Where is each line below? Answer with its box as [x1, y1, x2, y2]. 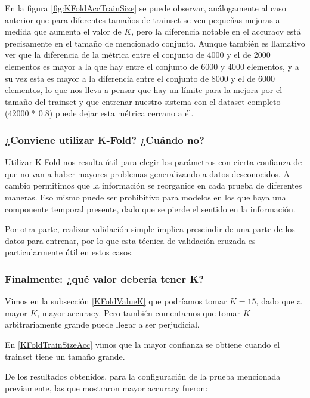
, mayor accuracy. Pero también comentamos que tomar [37, 306, 240, 319]
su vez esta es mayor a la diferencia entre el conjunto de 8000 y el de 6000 [5, 72, 275, 84]
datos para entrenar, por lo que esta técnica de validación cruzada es [5, 234, 256, 246]
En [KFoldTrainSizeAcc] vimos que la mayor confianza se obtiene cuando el [5, 338, 280, 350]
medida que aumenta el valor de [5, 25, 122, 38]
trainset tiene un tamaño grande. [5, 350, 125, 362]
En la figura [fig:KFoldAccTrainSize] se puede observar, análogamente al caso [5, 2, 286, 14]
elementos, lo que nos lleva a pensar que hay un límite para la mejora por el [5, 84, 283, 96]
